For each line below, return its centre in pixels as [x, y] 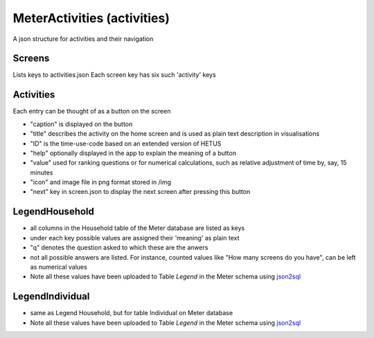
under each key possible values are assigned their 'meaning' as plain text [135, 238]
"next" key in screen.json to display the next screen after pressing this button [140, 192]
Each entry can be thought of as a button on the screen [92, 112]
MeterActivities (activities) [91, 18]
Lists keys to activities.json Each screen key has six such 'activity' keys [114, 75]
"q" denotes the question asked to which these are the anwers [119, 248]
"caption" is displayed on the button [81, 124]
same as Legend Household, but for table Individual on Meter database [132, 313]
